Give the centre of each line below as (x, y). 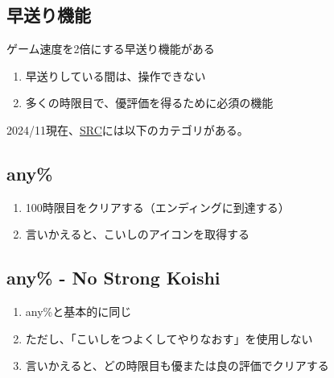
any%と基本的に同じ (78, 312)
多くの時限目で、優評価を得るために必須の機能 (149, 103)
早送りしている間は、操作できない (115, 75)
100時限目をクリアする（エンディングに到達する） (157, 207)
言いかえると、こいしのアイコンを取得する (138, 234)
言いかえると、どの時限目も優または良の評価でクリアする (177, 366)
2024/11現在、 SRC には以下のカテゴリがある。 (128, 129)
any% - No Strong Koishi (113, 278)
